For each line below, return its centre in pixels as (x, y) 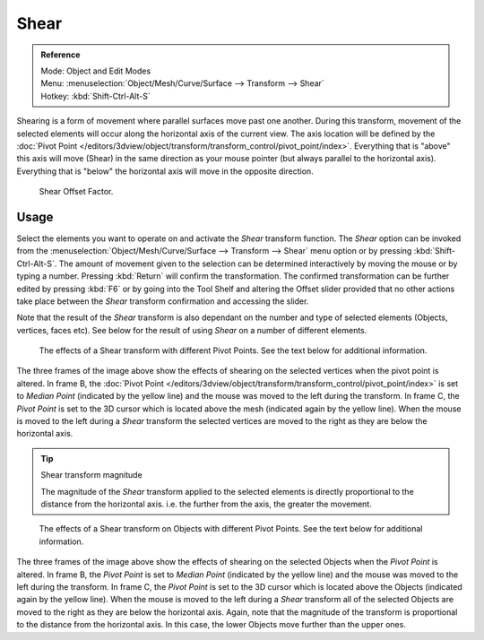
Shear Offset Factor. (76, 192)
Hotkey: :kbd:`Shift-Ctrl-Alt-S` (96, 96)
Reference (60, 55)
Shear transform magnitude (91, 475)
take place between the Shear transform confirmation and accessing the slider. (163, 301)
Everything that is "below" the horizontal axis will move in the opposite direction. (165, 171)
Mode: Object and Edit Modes (96, 71)
